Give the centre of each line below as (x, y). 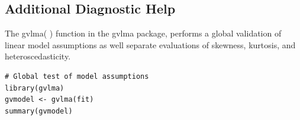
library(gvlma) (35, 88)
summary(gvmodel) (39, 111)
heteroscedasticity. (38, 56)
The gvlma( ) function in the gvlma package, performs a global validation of (143, 33)
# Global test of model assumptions (77, 76)
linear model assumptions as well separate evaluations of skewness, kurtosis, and (150, 44)
